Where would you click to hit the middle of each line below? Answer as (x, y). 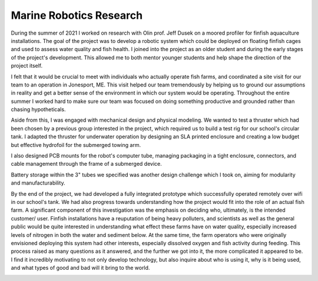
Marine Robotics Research (77, 15)
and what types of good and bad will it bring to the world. (80, 268)
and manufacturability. (38, 183)
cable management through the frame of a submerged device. (86, 164)
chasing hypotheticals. (38, 109)
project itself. (27, 66)
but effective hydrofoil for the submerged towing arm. (76, 145)
